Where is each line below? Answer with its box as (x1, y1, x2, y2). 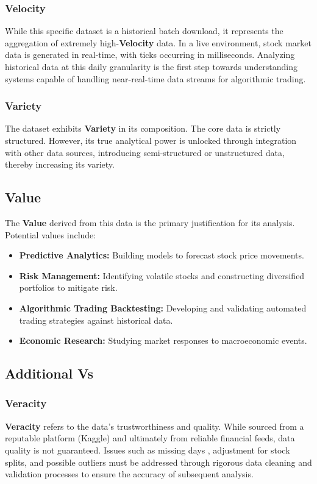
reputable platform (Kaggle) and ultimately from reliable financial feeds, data (5, 432, 295, 444)
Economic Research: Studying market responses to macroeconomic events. (19, 334, 307, 347)
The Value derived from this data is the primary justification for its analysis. (5, 216, 295, 229)
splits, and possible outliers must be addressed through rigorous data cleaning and (5, 455, 312, 468)
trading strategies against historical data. (19, 313, 173, 326)
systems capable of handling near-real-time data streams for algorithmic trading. (5, 72, 306, 85)
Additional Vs (5, 364, 93, 383)
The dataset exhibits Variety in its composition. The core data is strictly (5, 122, 281, 135)
